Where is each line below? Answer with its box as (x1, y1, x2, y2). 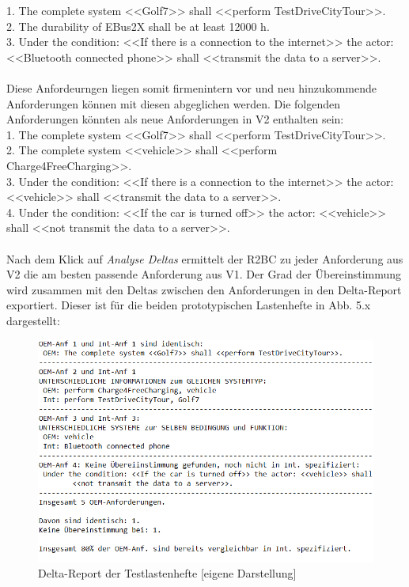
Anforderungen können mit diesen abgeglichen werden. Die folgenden (6, 95, 340, 112)
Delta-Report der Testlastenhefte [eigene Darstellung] (38, 565, 297, 581)
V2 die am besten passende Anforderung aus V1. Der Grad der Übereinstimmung (6, 266, 402, 282)
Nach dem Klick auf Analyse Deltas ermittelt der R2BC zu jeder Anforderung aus (6, 250, 403, 267)
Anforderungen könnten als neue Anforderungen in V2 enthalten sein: (6, 111, 344, 127)
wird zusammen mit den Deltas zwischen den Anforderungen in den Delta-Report (6, 281, 402, 297)
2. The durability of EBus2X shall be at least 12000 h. (6, 17, 270, 34)
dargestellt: (6, 312, 60, 328)
